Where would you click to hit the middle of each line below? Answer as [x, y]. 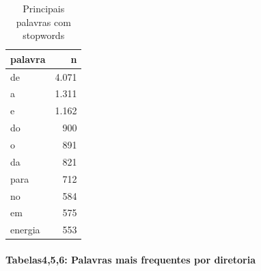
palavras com [43, 22]
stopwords [44, 35]
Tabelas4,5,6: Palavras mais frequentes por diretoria [131, 259]
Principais [44, 8]
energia [25, 230]
